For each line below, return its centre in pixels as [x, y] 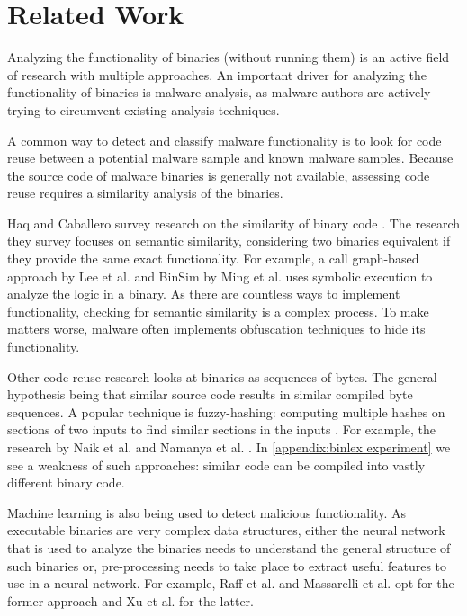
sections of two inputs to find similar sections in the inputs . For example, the [222, 429]
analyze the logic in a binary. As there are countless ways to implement [204, 294]
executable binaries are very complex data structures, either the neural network [226, 530]
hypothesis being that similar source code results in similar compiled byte [210, 394]
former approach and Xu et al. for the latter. [130, 600]
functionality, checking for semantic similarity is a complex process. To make [218, 311]
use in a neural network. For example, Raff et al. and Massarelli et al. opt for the [231, 583]
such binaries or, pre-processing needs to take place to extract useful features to [227, 565]
